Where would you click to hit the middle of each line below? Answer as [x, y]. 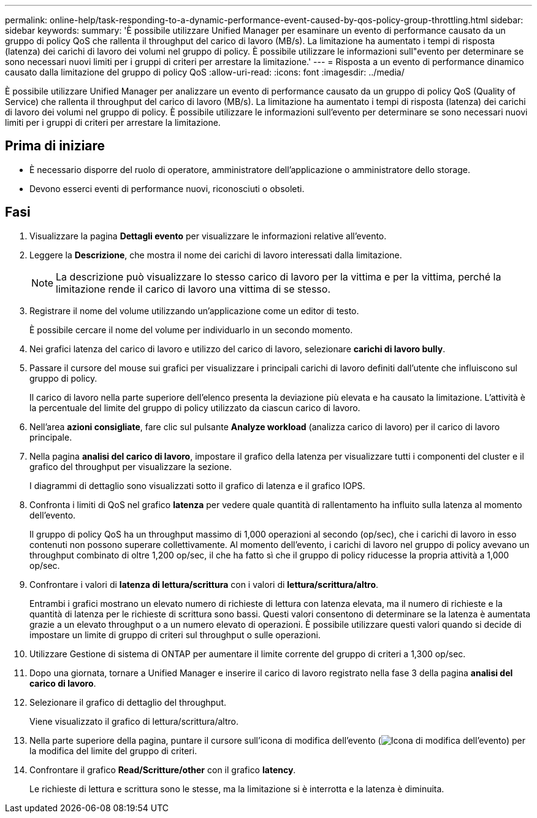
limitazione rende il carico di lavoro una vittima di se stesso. [193, 289]
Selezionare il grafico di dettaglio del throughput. [128, 702]
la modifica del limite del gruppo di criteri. [113, 750]
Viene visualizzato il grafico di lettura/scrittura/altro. [134, 721]
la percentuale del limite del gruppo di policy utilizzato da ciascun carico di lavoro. [195, 407]
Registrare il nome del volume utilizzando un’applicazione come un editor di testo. [194, 311]
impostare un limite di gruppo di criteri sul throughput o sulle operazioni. [175, 635]
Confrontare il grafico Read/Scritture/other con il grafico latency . [163, 770]
